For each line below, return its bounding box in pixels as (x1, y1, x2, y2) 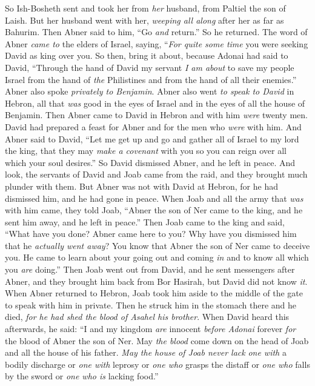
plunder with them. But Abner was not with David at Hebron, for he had (5, 179, 278, 192)
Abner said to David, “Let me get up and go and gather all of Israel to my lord (5, 132, 299, 145)
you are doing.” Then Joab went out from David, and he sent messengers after (5, 263, 295, 276)
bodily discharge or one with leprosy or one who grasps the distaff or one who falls (5, 358, 310, 370)
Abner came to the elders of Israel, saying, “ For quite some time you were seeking (5, 37, 308, 50)
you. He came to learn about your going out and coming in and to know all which (5, 251, 309, 264)
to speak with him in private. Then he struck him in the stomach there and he (5, 298, 296, 311)
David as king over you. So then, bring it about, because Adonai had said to (5, 49, 288, 62)
